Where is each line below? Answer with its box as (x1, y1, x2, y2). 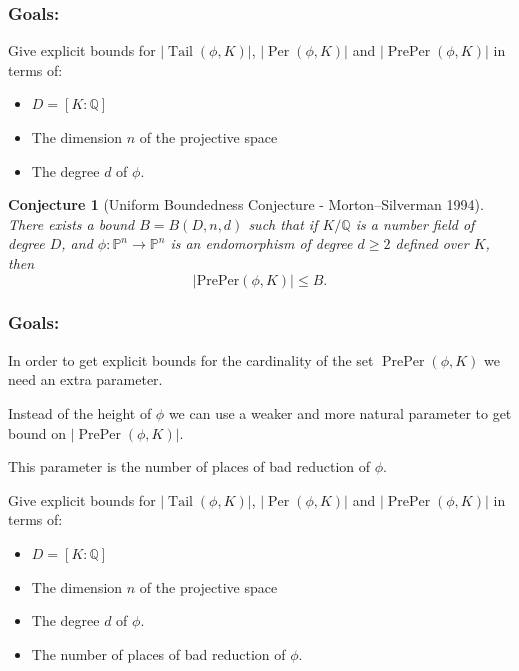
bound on (8, 422, 66, 443)
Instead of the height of (8, 402, 152, 423)
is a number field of (355, 213, 475, 234)
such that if (248, 213, 318, 234)
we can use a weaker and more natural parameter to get (168, 402, 512, 423)
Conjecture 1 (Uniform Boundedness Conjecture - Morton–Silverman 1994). (8, 194, 484, 215)
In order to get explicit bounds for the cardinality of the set (8, 349, 374, 370)
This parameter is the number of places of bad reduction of (8, 456, 371, 477)
